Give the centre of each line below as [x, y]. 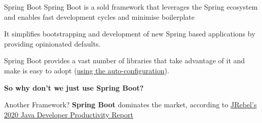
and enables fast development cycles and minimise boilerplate [99, 16]
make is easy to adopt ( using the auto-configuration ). [87, 70]
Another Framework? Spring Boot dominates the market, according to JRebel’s [130, 105]
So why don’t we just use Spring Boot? [74, 87]
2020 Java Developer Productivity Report [69, 114]
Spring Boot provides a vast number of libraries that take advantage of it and [125, 60]
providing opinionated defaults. [52, 43]
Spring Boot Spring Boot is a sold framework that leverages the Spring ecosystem [131, 7]
